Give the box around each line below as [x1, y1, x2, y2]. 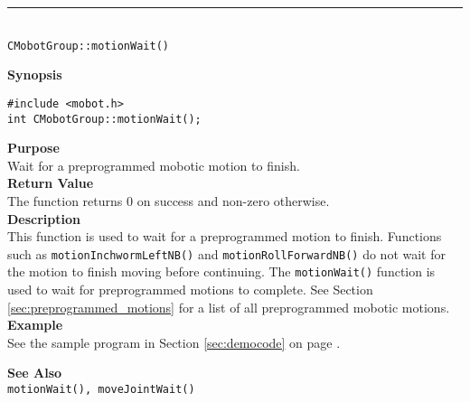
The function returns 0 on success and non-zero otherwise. [7, 191, 330, 210]
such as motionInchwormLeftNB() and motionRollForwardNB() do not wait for [7, 244, 446, 263]
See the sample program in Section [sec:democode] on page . [7, 332, 341, 351]
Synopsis [7, 65, 62, 84]
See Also [7, 363, 62, 382]
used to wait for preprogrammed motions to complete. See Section [7, 280, 373, 299]
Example [7, 315, 63, 334]
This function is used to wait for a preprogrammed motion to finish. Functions [7, 227, 442, 246]
